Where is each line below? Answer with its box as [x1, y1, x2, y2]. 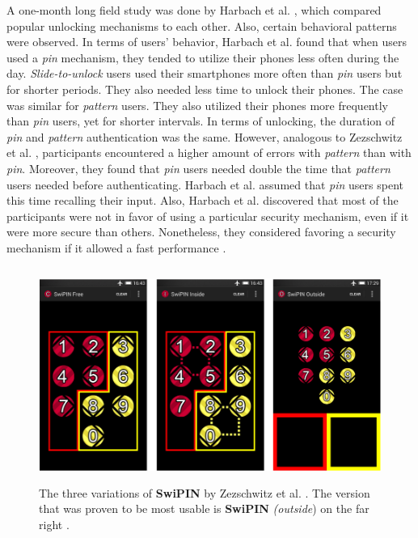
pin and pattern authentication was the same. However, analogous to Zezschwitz [6, 128, 403, 145]
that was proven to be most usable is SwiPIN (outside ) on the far [39, 500, 369, 517]
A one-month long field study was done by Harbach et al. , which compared [6, 2, 382, 18]
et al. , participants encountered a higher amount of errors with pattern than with [6, 144, 412, 161]
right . [39, 515, 70, 532]
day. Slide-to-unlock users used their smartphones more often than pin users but [6, 65, 403, 82]
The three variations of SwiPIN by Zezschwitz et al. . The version [39, 484, 370, 501]
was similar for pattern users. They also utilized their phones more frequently [6, 96, 388, 113]
